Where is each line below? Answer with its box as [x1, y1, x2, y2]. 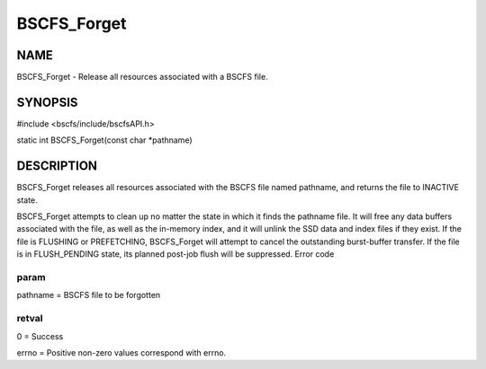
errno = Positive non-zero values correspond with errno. [16, 347, 227, 358]
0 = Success [16, 330, 64, 341]
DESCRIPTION [16, 158, 98, 174]
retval [16, 312, 43, 325]
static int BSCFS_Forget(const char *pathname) [16, 135, 193, 145]
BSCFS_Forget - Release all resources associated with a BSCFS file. [16, 72, 269, 83]
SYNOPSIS [16, 94, 78, 110]
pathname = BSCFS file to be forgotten [16, 290, 161, 301]
